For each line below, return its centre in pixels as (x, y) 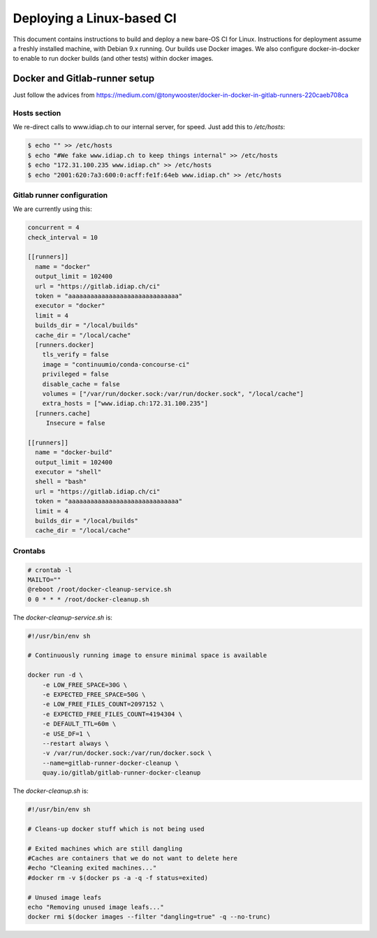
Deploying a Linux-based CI (95, 18)
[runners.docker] (65, 345)
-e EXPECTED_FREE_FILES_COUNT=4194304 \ (112, 714)
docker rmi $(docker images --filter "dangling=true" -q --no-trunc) (149, 917)
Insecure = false (75, 423)
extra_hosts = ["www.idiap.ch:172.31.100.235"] (125, 404)
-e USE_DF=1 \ (66, 734)
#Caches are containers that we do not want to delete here (133, 858)
